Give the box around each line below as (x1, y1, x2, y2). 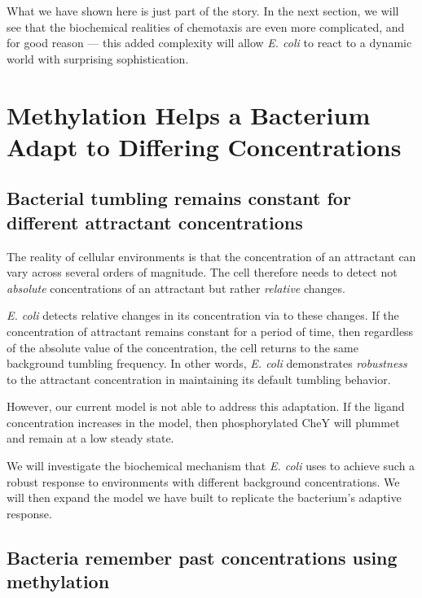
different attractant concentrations (7, 209, 303, 234)
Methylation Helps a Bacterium (7, 98, 371, 131)
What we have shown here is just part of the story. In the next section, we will (7, 2, 399, 19)
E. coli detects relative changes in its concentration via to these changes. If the (7, 307, 399, 324)
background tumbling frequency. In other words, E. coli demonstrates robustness (7, 355, 407, 372)
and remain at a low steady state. (7, 430, 174, 447)
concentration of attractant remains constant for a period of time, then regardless (7, 322, 414, 339)
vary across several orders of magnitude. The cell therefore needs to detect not (7, 264, 398, 281)
